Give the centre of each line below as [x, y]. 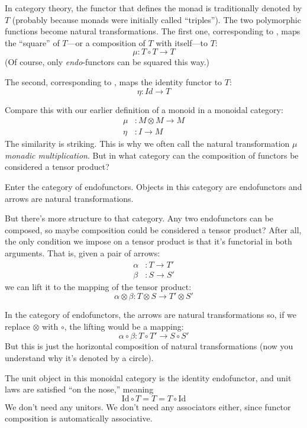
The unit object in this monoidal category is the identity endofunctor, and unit [148, 377]
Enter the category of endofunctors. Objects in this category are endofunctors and [153, 186]
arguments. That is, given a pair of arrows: [83, 252]
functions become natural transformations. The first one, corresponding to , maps [153, 31]
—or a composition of [106, 42]
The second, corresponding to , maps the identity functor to [114, 81]
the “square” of [32, 42]
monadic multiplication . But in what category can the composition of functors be [152, 155]
